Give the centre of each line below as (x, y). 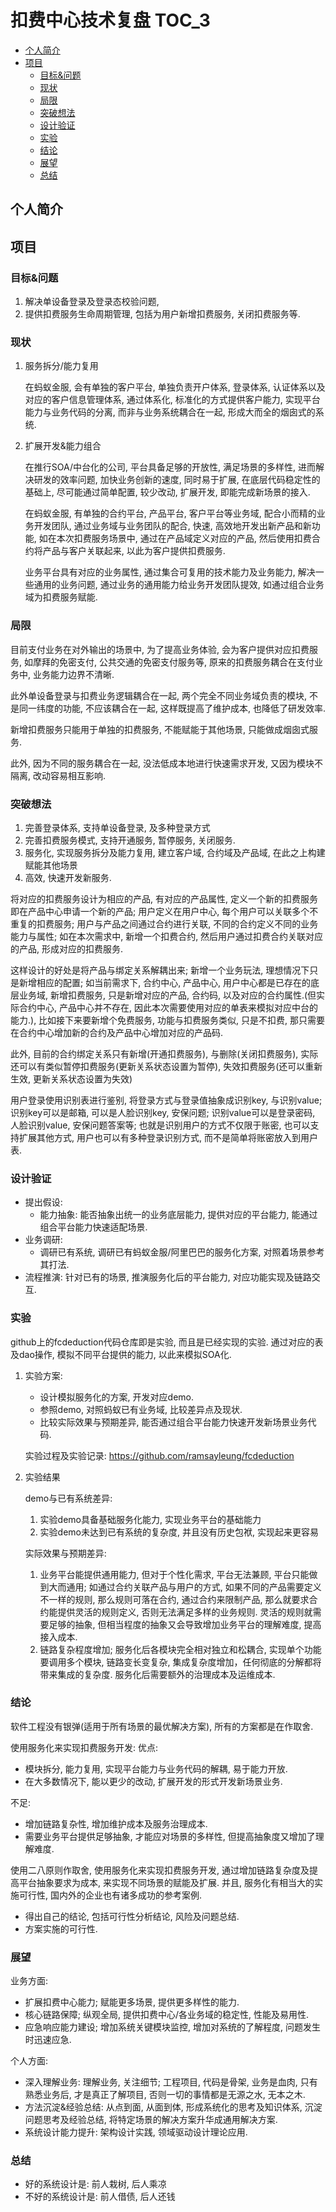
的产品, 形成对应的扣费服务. (67, 948)
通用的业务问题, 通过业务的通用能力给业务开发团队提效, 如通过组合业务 (179, 585)
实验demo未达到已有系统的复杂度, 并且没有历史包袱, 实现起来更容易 (179, 1532)
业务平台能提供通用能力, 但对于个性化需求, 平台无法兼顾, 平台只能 (174, 1574)
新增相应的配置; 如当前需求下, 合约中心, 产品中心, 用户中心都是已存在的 (165, 982)
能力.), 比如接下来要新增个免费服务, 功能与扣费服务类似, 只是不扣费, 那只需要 (168, 1020)
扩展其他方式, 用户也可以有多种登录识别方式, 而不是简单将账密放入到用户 (168, 1137)
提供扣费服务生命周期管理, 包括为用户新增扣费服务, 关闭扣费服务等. (162, 314)
